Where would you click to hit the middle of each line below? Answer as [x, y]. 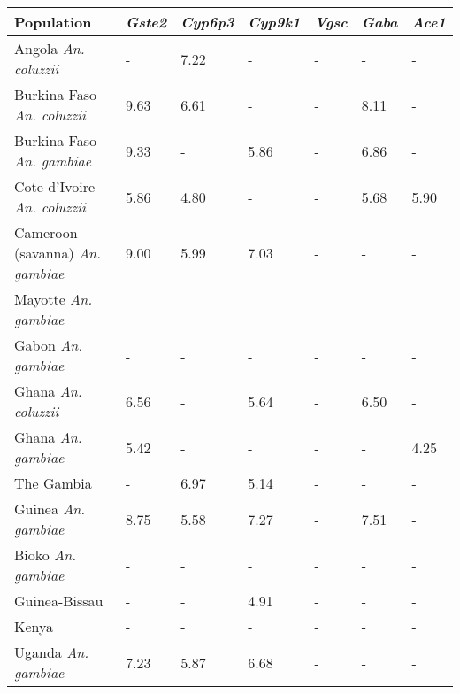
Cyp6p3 [207, 22]
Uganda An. [52, 652]
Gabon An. [49, 345]
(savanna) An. [57, 253]
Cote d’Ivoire [55, 186]
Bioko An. [46, 555]
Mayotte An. [54, 299]
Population [53, 22]
